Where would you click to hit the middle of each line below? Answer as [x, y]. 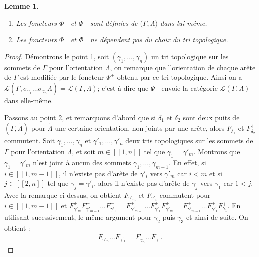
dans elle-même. [29, 100]
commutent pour [185, 195]
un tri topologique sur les [190, 56]
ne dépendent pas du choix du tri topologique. [159, 40]
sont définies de [114, 23]
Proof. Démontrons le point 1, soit [57, 56]
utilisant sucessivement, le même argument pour [78, 217]
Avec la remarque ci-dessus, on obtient [63, 195]
